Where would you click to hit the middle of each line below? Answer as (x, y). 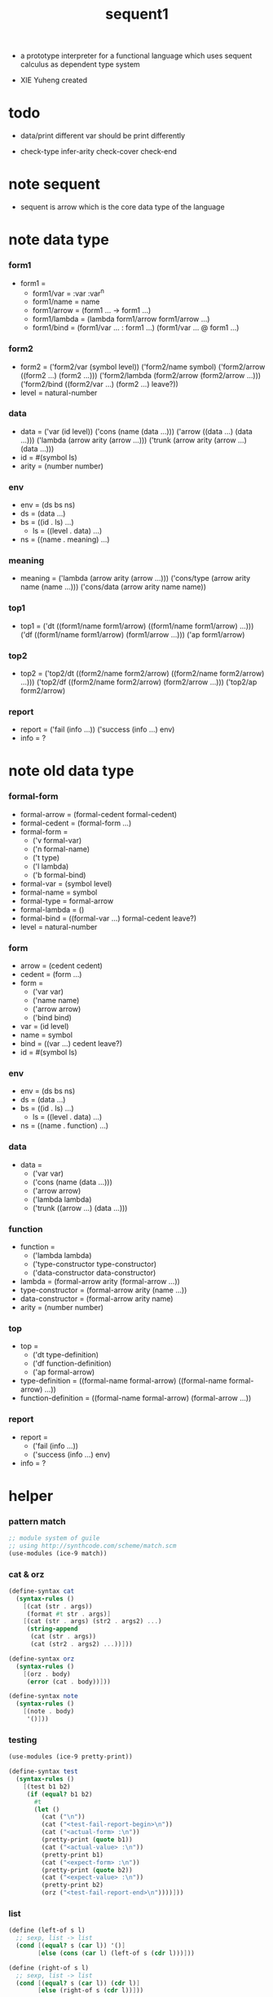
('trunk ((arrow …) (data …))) (80, 1207)
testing (23, 1740)
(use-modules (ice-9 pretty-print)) (70, 1757)
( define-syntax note (44, 1696)
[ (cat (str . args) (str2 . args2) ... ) (92, 1621)
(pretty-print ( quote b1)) (87, 1840)
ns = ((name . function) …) (64, 1126)
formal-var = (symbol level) (66, 883)
